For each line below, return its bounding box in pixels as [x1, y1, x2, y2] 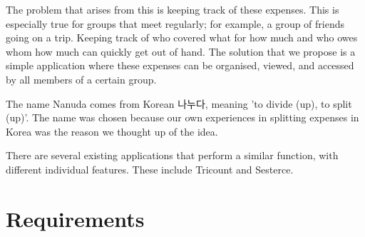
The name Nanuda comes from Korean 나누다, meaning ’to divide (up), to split [6, 96, 352, 111]
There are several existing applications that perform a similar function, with [6, 148, 339, 163]
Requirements [6, 203, 145, 233]
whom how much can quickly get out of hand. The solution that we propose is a [6, 44, 356, 59]
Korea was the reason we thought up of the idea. [6, 123, 218, 138]
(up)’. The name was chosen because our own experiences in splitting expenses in [6, 110, 359, 125]
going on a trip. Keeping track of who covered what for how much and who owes [6, 30, 358, 45]
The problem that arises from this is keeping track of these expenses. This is [6, 2, 339, 16]
